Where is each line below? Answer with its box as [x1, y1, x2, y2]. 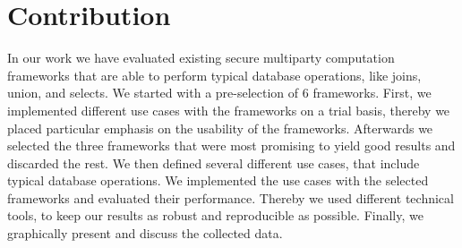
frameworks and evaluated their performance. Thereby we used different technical [7, 188, 454, 207]
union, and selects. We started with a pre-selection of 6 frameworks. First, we [7, 83, 432, 102]
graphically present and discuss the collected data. [7, 224, 283, 243]
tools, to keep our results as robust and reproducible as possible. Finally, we [7, 206, 423, 225]
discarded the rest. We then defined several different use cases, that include [7, 153, 420, 172]
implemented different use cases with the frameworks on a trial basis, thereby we [7, 100, 450, 119]
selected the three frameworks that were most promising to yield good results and [7, 136, 456, 155]
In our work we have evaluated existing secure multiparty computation [7, 48, 395, 67]
